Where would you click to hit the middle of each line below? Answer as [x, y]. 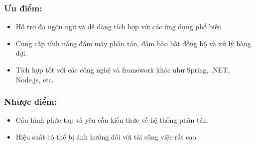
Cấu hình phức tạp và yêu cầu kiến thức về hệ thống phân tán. [112, 120]
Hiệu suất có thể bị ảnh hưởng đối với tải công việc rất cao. [107, 137]
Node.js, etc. [35, 79]
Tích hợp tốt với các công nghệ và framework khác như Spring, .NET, [123, 70]
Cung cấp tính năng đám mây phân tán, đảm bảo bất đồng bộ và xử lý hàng [133, 43]
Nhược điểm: [30, 102]
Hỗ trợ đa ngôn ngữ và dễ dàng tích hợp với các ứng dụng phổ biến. [120, 27]
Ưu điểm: [23, 8]
